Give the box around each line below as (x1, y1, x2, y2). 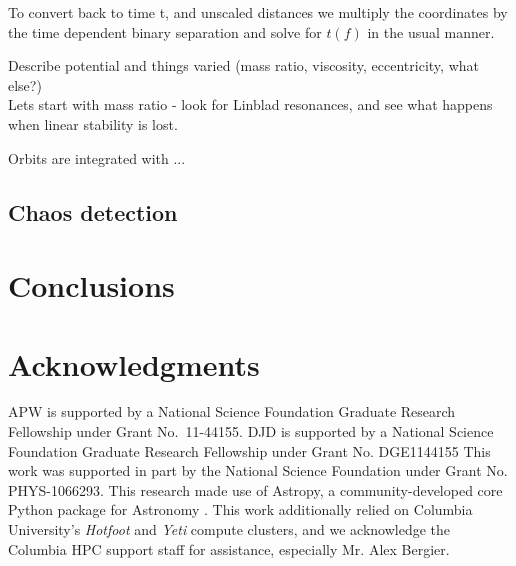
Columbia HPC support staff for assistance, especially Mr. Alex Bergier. (8, 538, 450, 559)
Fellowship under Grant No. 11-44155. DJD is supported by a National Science (8, 421, 494, 442)
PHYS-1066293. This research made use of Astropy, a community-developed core (8, 479, 503, 500)
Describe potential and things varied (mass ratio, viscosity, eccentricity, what (8, 55, 479, 76)
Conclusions (8, 265, 175, 306)
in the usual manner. (367, 21, 495, 42)
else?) (8, 74, 42, 95)
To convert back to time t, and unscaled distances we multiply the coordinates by (8, 2, 508, 22)
